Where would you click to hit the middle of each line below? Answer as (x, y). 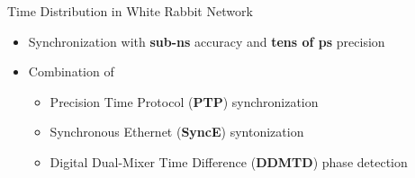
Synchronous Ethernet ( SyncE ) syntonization (177, 132)
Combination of (71, 71)
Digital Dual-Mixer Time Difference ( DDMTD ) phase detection (229, 161)
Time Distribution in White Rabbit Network (130, 11)
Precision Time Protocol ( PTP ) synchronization (184, 101)
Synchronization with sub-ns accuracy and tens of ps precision (207, 41)
